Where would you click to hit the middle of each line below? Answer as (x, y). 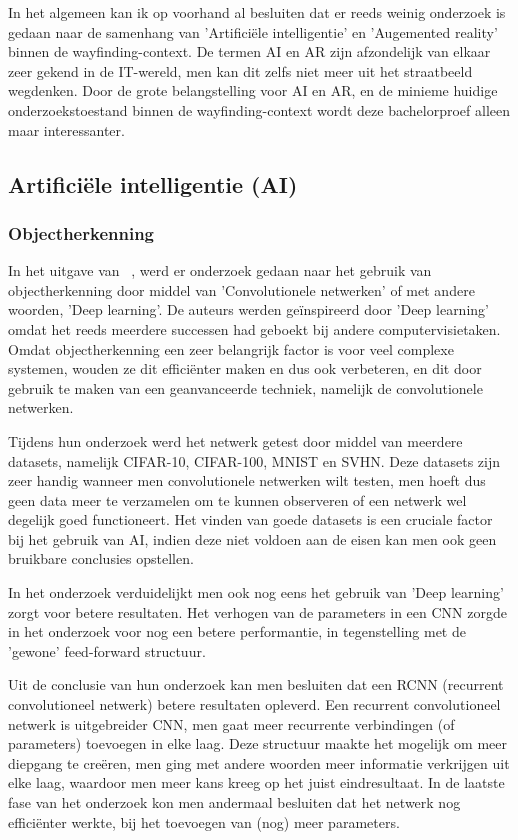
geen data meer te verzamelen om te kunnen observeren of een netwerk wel (237, 499)
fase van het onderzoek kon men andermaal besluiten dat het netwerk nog (234, 802)
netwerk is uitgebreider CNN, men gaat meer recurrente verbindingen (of (231, 723)
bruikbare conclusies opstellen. (101, 558)
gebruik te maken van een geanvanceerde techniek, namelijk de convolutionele (245, 387)
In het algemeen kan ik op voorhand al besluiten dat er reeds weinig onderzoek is (257, 12)
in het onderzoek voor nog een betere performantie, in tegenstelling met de (237, 631)
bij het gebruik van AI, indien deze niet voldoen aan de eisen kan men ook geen (252, 538)
